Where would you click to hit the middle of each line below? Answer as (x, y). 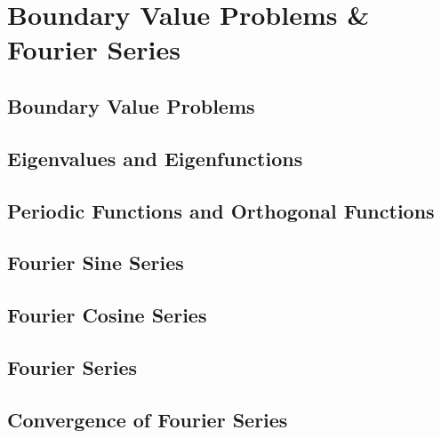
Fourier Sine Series (96, 263)
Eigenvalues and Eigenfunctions (155, 158)
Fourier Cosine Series (107, 315)
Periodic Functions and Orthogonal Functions (221, 210)
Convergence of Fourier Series (148, 419)
